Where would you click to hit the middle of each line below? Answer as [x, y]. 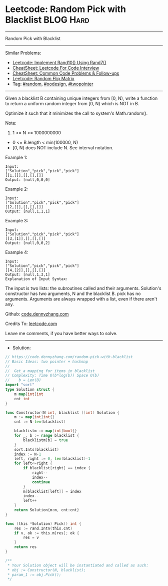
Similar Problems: [23, 53]
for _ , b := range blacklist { [47, 436]
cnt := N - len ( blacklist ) [40, 422]
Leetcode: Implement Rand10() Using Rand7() [59, 62]
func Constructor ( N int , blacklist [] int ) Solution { [62, 412]
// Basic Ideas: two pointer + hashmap [47, 362]
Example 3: [17, 220]
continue [41, 482]
